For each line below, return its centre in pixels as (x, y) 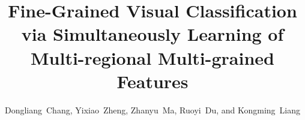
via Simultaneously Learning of (152, 34)
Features (152, 81)
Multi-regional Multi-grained (152, 57)
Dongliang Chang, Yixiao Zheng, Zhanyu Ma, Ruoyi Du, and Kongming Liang (152, 109)
